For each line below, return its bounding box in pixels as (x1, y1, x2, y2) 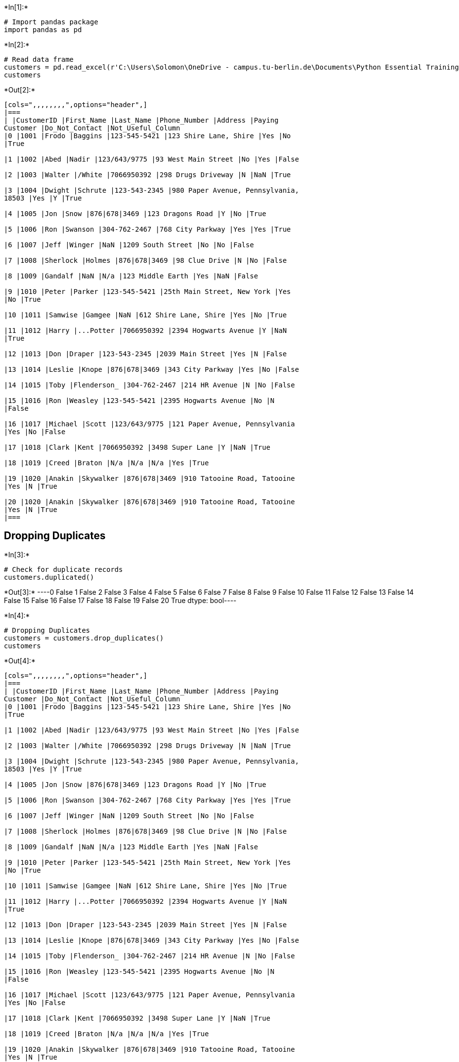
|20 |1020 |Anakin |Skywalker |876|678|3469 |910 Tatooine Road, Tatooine (4, 498, 295, 506)
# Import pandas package (4, 18, 98, 26)
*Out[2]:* (4, 86, 35, 94)
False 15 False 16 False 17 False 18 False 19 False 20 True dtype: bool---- (4, 596, 237, 604)
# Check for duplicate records (4, 565, 123, 573)
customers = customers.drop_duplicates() (4, 634, 164, 642)
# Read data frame (4, 55, 74, 63)
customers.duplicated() (4, 573, 94, 581)
